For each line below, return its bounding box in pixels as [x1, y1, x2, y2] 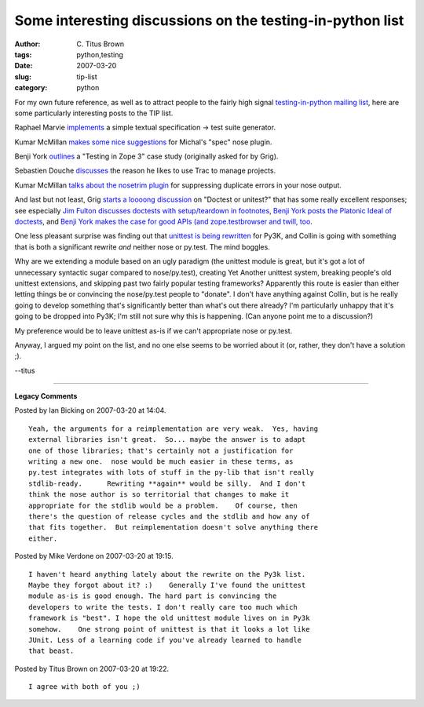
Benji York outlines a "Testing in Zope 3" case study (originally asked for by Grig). [14, 151, 279, 161]
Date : [14, 61, 33, 71]
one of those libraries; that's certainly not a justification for [28, 446, 294, 455]
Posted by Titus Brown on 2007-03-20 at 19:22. [14, 664, 170, 673]
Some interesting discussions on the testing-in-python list [14, 12, 404, 29]
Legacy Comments [14, 392, 78, 401]
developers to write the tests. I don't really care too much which [28, 603, 298, 611]
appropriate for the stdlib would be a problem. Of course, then [28, 501, 298, 510]
